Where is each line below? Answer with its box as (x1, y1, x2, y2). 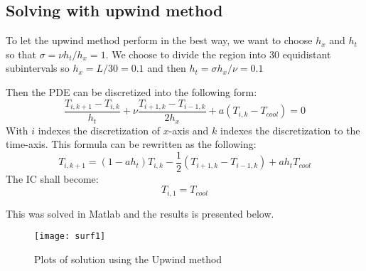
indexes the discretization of (38, 122, 160, 137)
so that (6, 46, 36, 61)
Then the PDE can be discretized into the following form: (6, 84, 257, 99)
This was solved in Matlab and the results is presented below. (6, 206, 274, 220)
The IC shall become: (6, 171, 99, 186)
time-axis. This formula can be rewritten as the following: (6, 137, 257, 152)
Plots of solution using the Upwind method (34, 252, 222, 267)
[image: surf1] (34, 231, 106, 242)
